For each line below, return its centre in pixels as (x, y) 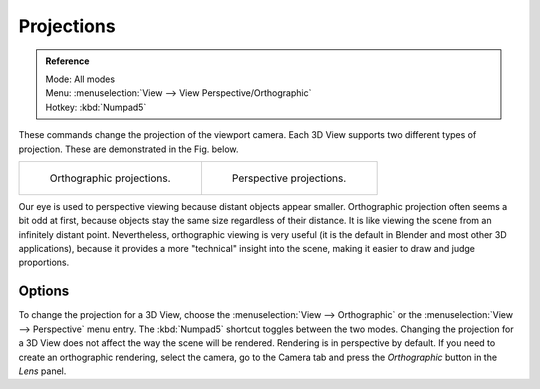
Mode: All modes (80, 79)
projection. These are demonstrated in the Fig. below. (128, 149)
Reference (67, 61)
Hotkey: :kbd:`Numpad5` (96, 107)
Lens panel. (42, 371)
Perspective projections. (289, 178)
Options (44, 291)
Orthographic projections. (110, 178)
